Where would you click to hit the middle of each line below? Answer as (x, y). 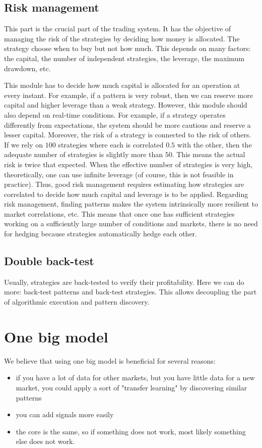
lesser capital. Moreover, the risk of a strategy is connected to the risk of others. (128, 135)
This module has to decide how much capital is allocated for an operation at (122, 85)
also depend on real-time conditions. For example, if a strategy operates (115, 114)
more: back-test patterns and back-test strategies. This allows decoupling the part (130, 292)
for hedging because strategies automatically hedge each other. (101, 234)
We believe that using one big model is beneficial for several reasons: (110, 360)
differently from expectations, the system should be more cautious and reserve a (127, 125)
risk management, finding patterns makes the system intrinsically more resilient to (131, 204)
